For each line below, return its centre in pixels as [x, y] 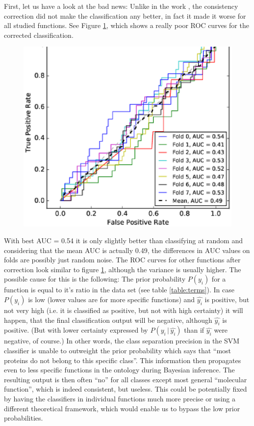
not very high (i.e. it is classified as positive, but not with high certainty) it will [124, 310]
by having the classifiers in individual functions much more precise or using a [120, 398]
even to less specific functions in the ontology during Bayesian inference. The [119, 370]
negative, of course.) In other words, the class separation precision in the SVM [122, 341]
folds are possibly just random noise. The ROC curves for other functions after [122, 260]
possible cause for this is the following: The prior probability [95, 279]
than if [194, 330]
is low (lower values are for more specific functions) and [112, 299]
